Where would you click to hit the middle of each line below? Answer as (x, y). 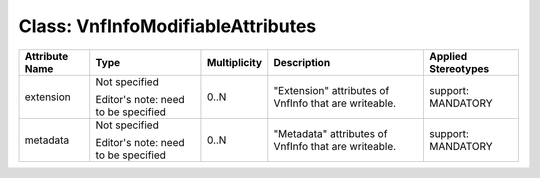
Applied (448, 56)
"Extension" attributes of (331, 90)
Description (302, 62)
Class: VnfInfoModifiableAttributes (167, 26)
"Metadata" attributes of (330, 133)
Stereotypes (459, 68)
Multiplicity (234, 62)
